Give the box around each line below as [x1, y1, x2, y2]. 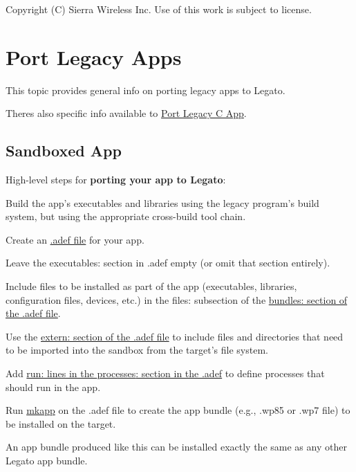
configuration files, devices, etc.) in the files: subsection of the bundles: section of [6, 292, 348, 307]
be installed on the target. [6, 416, 116, 430]
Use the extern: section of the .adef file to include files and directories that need [6, 329, 344, 343]
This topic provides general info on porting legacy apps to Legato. [6, 82, 285, 97]
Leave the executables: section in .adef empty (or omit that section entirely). [6, 255, 330, 270]
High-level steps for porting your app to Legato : [6, 172, 226, 187]
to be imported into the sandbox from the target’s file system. [6, 343, 268, 357]
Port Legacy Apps [6, 42, 182, 71]
